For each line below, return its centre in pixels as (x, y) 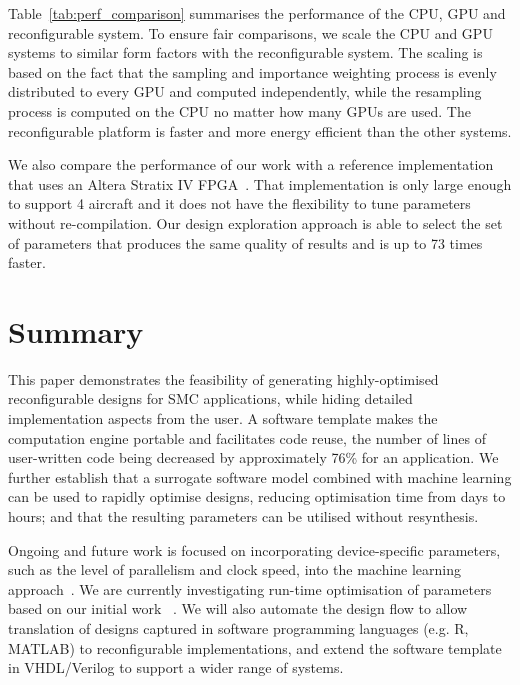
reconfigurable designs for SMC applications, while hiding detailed (210, 398)
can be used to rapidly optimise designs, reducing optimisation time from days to (257, 496)
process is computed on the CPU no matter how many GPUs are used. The (239, 110)
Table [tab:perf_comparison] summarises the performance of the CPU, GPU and (257, 13)
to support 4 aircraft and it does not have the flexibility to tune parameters (239, 203)
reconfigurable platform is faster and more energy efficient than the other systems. (260, 130)
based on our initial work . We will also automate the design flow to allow (238, 608)
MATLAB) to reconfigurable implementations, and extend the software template (255, 647)
